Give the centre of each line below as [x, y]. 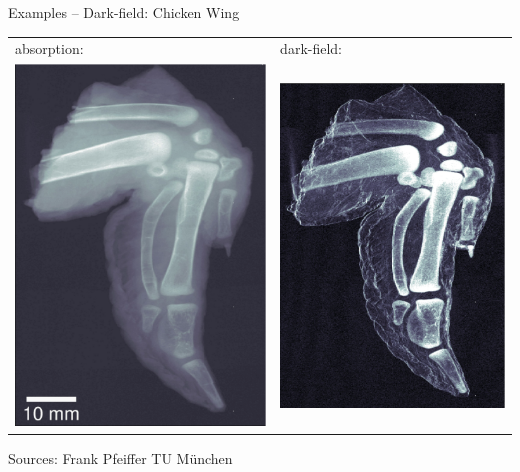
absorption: [49, 48]
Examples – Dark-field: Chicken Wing [124, 12]
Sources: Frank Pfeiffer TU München [120, 458]
